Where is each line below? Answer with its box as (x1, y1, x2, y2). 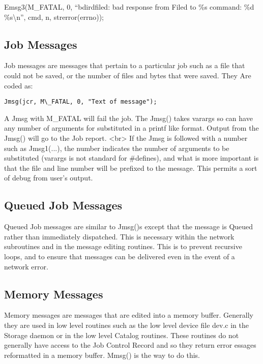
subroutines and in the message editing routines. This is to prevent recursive (4, 241, 242, 252)
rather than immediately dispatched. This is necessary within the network (4, 231, 235, 241)
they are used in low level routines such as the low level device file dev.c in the (4, 319, 249, 330)
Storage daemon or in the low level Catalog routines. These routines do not (4, 329, 239, 340)
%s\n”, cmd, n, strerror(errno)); (4, 11, 104, 22)
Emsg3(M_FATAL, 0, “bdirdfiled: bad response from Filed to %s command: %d (4, 2, 254, 12)
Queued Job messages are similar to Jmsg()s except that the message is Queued (4, 221, 253, 232)
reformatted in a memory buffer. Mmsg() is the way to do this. (4, 349, 200, 360)
